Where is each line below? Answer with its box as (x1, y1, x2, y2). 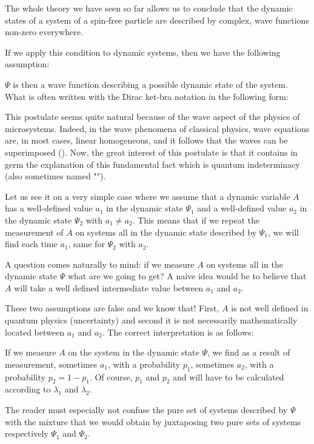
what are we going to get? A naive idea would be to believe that (67, 270, 307, 282)
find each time (5, 237, 58, 250)
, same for (68, 237, 105, 250)
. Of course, (89, 370, 133, 383)
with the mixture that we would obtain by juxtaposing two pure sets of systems (5, 415, 301, 428)
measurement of (5, 225, 64, 238)
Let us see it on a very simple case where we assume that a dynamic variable (5, 190, 290, 202)
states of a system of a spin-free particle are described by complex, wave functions (5, 13, 309, 26)
